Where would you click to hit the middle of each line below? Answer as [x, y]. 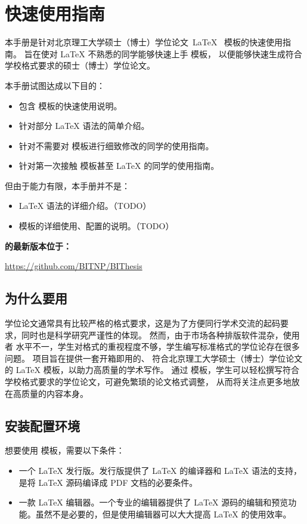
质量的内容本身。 [55, 393]
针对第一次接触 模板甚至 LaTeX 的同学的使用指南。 [119, 166]
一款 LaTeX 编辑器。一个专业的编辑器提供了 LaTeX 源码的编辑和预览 [153, 502]
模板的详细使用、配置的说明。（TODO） [96, 226]
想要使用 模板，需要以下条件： [65, 450]
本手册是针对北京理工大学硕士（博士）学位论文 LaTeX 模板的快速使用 [144, 42]
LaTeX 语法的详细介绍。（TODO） [85, 206]
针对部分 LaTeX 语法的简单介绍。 [84, 126]
